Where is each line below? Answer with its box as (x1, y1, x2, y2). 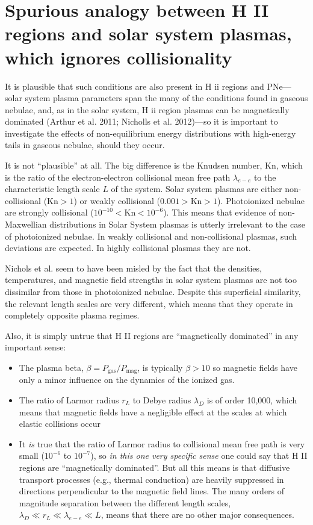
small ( (19, 449, 45, 462)
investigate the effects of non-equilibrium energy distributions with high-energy (5, 126, 296, 139)
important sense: (5, 341, 66, 353)
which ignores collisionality (5, 45, 232, 69)
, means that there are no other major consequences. (101, 508, 294, 521)
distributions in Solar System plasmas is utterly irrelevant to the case (49, 218, 305, 231)
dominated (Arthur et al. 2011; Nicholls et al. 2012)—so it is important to (5, 115, 278, 128)
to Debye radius (132, 394, 191, 406)
